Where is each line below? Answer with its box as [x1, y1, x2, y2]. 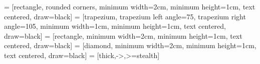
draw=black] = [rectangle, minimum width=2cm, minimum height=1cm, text [4, 30, 242, 41]
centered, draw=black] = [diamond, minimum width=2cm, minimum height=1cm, [4, 40, 256, 51]
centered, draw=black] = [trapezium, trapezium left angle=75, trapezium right [4, 11, 246, 21]
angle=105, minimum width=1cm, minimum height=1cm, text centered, [4, 21, 226, 31]
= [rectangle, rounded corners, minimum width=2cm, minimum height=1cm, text [4, 1, 255, 11]
